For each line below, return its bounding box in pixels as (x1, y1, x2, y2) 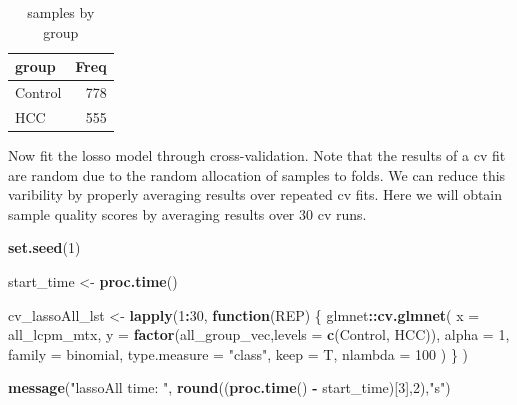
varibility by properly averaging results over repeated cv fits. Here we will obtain (8, 184, 503, 205)
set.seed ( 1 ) (8, 237, 81, 258)
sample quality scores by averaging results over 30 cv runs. (8, 203, 367, 224)
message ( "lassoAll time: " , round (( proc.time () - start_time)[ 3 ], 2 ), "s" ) (8, 377, 451, 398)
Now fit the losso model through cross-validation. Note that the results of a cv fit (8, 144, 506, 165)
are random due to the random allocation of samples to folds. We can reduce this (8, 164, 506, 185)
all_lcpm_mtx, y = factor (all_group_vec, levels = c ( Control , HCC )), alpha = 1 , (8, 324, 510, 345)
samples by (27, 2, 95, 22)
